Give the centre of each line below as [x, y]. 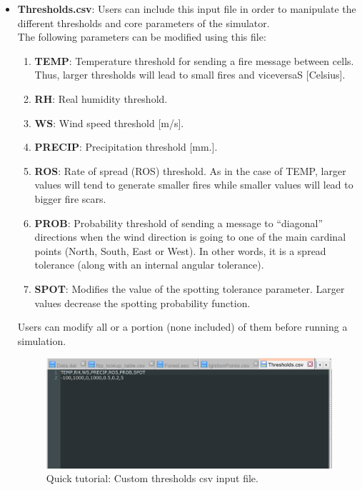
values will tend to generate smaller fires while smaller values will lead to [194, 185]
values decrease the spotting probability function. [142, 302]
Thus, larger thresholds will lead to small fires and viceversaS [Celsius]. [190, 75]
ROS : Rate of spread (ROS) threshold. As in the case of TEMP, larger [190, 170]
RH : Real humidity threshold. [101, 98]
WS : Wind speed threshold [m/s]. [109, 122]
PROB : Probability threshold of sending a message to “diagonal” [179, 222]
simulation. [42, 340]
